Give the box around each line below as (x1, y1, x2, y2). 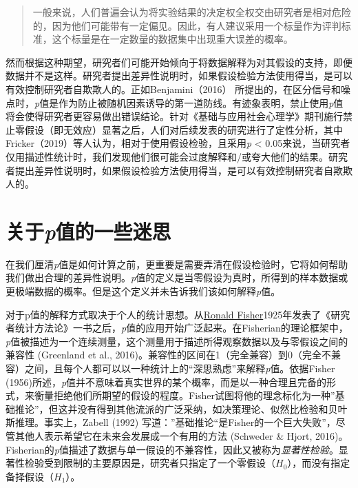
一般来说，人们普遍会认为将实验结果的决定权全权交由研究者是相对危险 (32, 5, 351, 19)
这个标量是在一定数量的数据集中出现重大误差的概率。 (52, 32, 293, 46)
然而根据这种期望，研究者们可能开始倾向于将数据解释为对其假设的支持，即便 (6, 54, 352, 69)
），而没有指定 (287, 456, 350, 470)
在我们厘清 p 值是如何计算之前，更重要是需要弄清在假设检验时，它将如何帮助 (6, 256, 348, 271)
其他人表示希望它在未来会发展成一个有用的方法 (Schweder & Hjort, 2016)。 (14, 428, 348, 443)
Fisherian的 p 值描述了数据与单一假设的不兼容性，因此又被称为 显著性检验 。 (6, 442, 339, 456)
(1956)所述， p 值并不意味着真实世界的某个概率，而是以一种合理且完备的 (6, 374, 327, 389)
